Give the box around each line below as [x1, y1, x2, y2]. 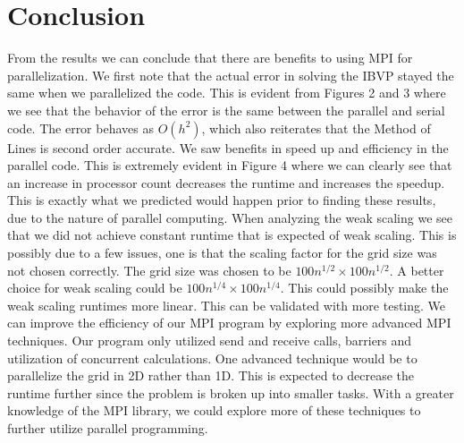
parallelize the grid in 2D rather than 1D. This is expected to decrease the [7, 366, 415, 385]
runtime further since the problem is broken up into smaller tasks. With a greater [7, 383, 454, 402]
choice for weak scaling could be [7, 278, 182, 297]
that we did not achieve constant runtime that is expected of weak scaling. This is [7, 226, 457, 244]
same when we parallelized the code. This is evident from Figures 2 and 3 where [7, 83, 446, 102]
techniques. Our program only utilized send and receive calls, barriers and [7, 331, 412, 350]
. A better [389, 260, 444, 279]
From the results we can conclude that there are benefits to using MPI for [7, 48, 413, 67]
